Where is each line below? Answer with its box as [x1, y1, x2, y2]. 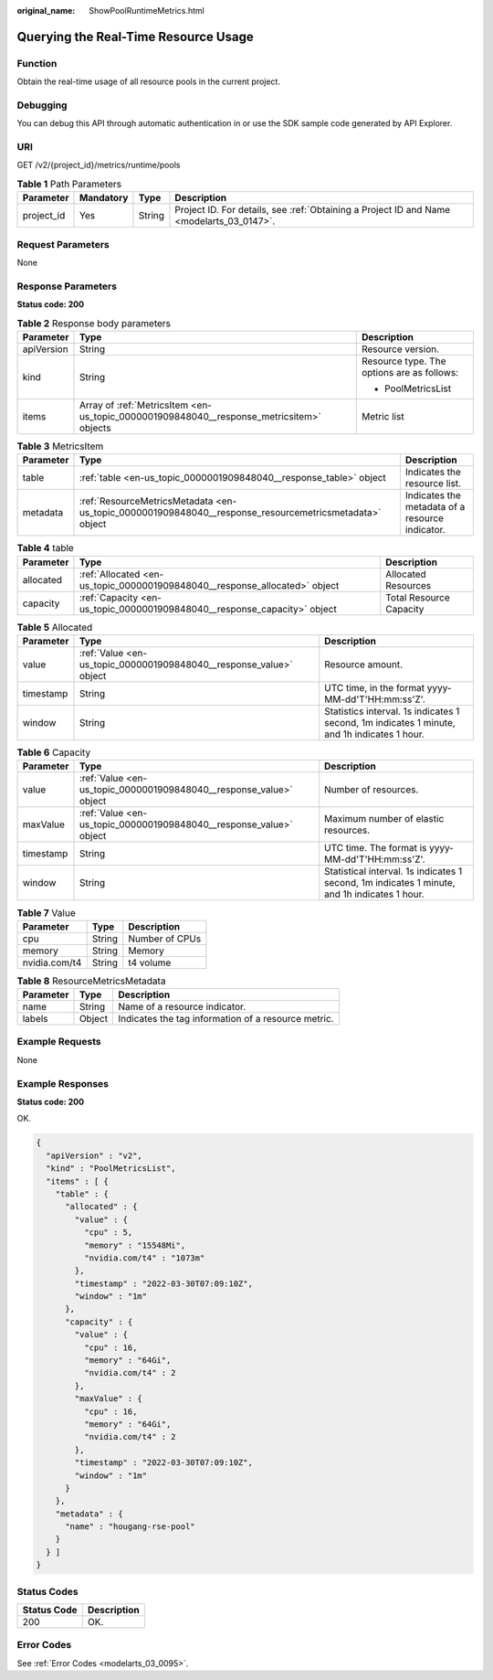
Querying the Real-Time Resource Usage [16, 28, 255, 45]
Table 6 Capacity [16, 746, 91, 759]
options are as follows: [361, 366, 459, 378]
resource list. [404, 477, 461, 490]
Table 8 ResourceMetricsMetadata [16, 974, 166, 987]
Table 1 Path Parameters [16, 178, 122, 191]
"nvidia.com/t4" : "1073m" [83, 1252, 205, 1263]
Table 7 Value [16, 906, 77, 919]
